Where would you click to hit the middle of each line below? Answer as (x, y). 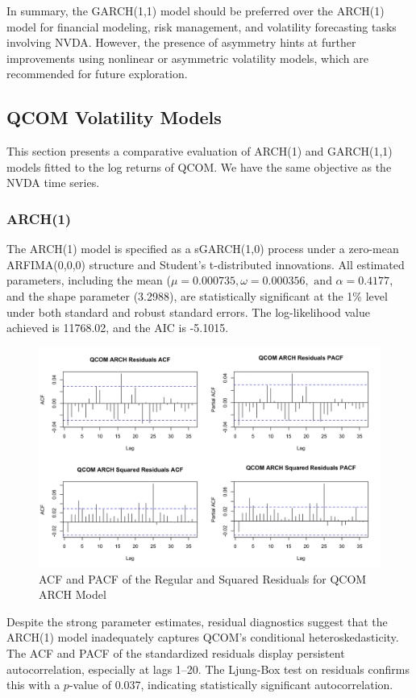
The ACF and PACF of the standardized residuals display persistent (176, 652)
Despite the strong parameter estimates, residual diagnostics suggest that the (197, 621)
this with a (33, 685)
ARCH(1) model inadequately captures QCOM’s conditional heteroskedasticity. (203, 637)
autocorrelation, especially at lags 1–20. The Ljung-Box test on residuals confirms (208, 669)
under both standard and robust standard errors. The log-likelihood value (188, 312)
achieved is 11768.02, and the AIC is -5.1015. (118, 328)
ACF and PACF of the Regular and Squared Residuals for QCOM (203, 578)
